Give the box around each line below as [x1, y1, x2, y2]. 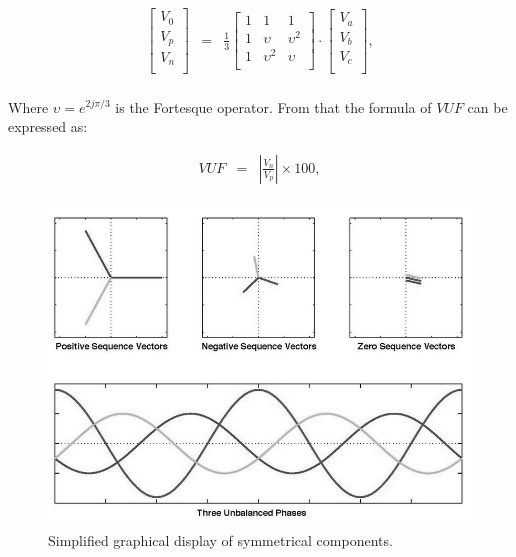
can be [467, 96, 508, 117]
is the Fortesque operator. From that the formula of [115, 96, 432, 117]
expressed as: [8, 116, 88, 137]
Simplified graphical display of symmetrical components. [48, 529, 393, 550]
